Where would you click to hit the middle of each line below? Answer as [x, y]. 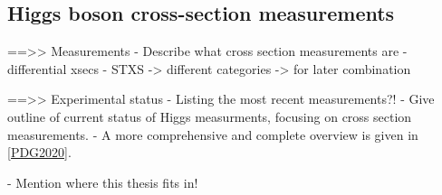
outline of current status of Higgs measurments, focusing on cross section [210, 116]
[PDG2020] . [39, 152]
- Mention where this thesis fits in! [103, 182]
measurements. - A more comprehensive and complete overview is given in [213, 134]
